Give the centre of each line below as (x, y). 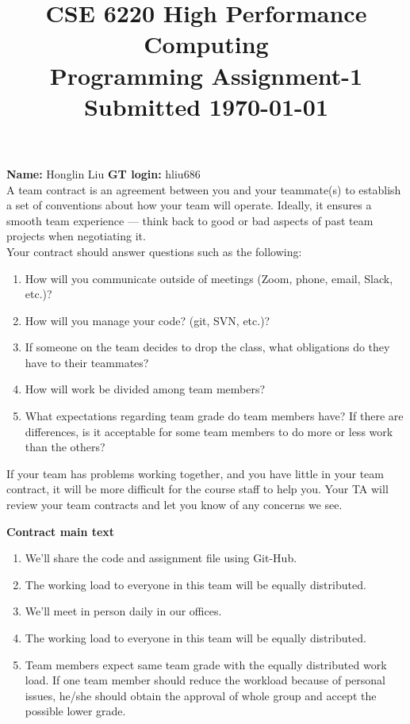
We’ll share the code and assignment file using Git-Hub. (161, 558)
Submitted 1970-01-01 (206, 106)
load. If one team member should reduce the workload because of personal (205, 680)
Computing (206, 44)
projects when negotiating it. (76, 236)
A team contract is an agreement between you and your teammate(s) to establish (204, 189)
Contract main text (61, 531)
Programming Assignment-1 (206, 75)
